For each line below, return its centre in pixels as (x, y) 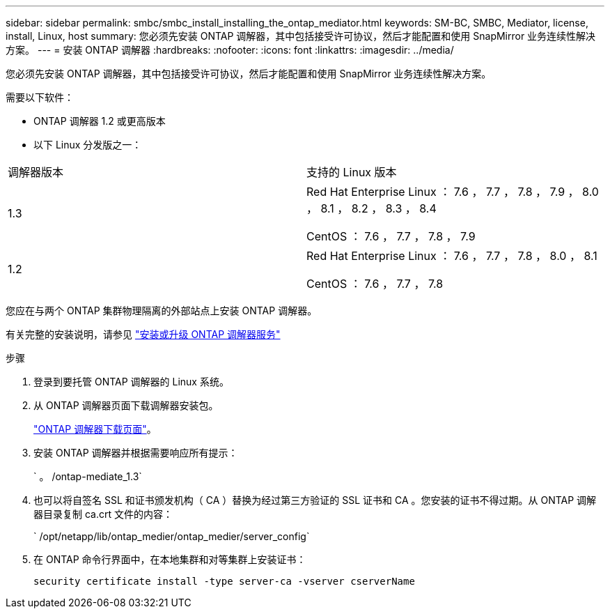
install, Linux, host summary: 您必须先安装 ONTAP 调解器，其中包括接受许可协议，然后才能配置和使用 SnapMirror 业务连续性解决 (301, 36)
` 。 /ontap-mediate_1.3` (88, 476)
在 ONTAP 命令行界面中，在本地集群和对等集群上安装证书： (170, 559)
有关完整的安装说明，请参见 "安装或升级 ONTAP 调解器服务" (143, 334)
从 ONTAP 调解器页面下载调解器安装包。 (126, 405)
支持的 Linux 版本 (352, 172)
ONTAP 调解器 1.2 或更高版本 (100, 121)
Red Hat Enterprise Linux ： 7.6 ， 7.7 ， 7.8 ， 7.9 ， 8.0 (453, 192)
